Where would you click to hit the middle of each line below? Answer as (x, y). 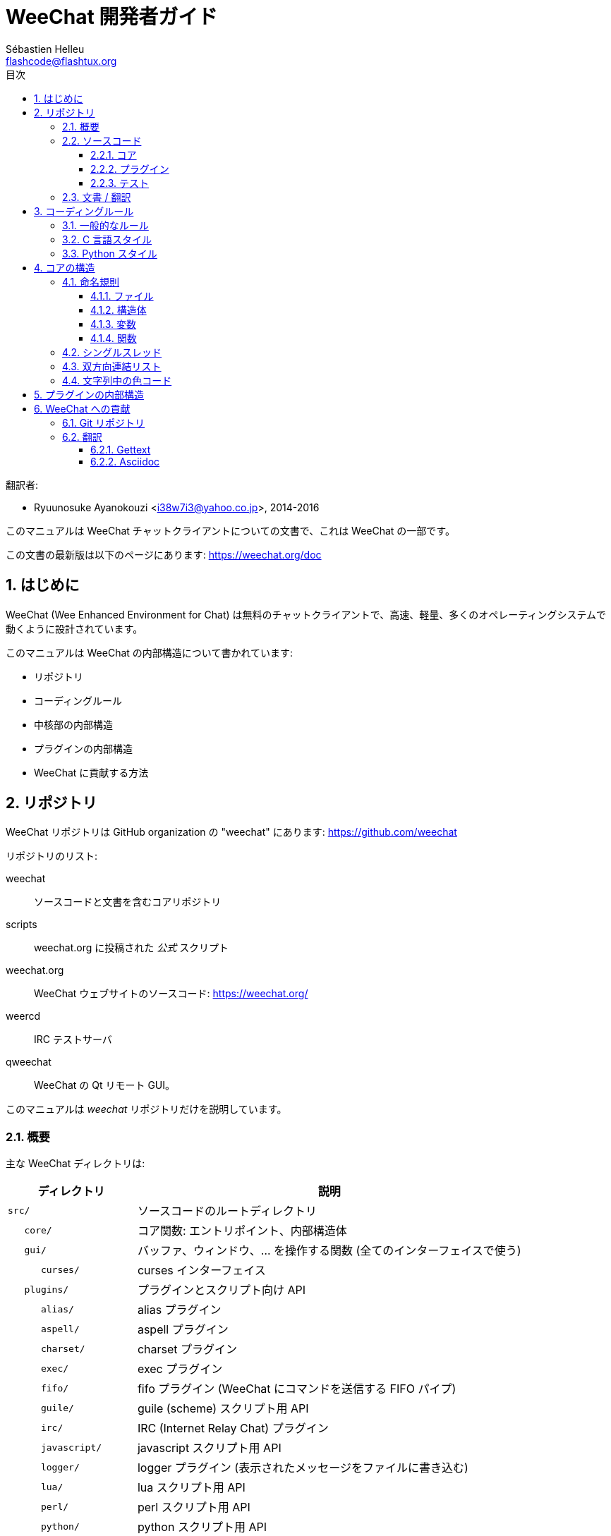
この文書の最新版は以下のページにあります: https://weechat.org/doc (164, 554)
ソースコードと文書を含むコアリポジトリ (128, 902)
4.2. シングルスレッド (112, 352)
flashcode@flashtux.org (61, 61)
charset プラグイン (187, 1349)
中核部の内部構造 (73, 724)
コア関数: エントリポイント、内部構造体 (242, 1231)
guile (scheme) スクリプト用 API (223, 1409)
